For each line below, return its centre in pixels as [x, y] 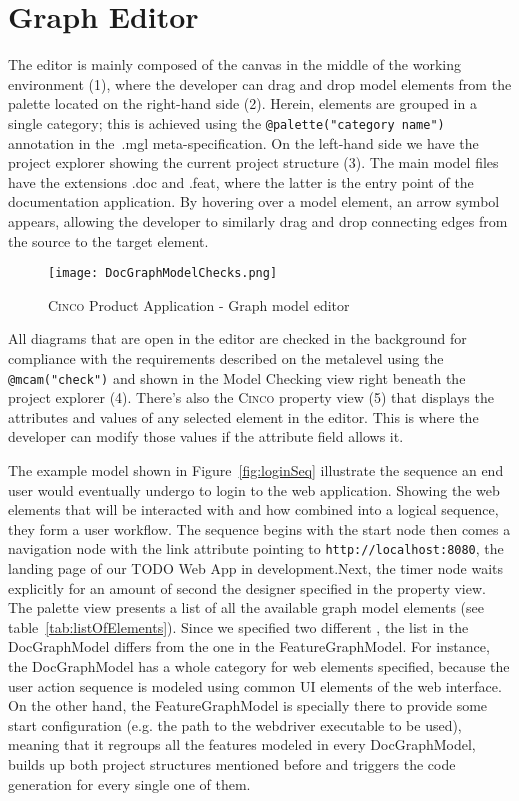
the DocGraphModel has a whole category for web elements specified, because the [259, 666]
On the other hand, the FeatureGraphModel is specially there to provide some [248, 705]
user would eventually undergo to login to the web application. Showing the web [254, 489]
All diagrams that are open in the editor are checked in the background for [237, 338]
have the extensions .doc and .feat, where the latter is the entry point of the [241, 181]
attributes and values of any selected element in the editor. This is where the [243, 416]
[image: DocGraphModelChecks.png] [163, 273]
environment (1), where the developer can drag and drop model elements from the [260, 83]
